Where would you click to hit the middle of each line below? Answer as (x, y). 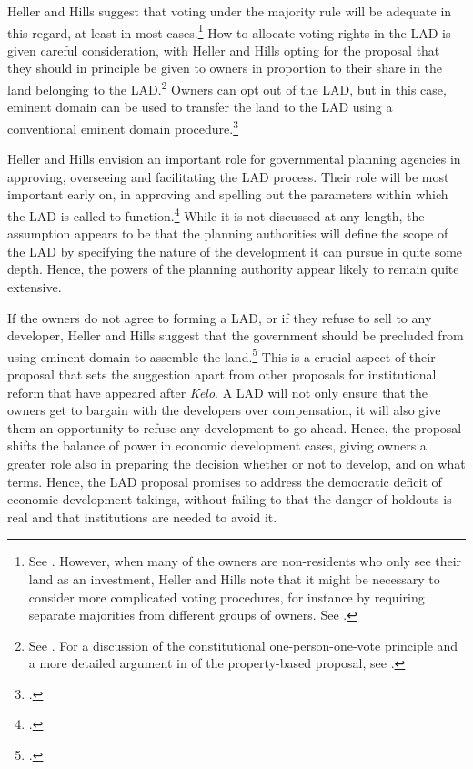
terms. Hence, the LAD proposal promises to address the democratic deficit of (225, 481)
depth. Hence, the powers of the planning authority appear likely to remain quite (233, 269)
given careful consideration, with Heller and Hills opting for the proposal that (224, 50)
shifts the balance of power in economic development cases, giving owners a (217, 445)
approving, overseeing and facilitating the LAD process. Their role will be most (228, 176)
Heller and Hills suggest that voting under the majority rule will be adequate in (230, 11)
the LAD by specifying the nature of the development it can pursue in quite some (235, 251)
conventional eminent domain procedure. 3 (123, 126)
